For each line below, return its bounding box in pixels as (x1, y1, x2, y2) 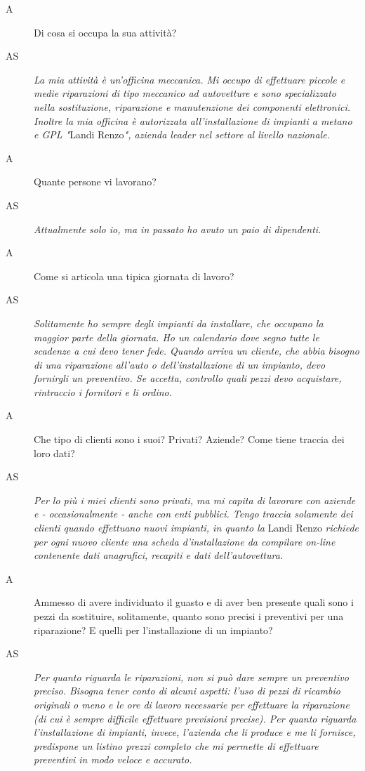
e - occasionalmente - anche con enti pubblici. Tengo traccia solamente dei (34, 506, 353, 521)
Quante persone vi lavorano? (34, 174, 157, 189)
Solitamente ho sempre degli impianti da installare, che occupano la (34, 315, 324, 330)
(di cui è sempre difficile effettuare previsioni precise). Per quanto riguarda (34, 711, 357, 725)
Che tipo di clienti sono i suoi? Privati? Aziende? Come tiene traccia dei (34, 432, 345, 447)
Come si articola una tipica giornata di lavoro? (34, 268, 234, 283)
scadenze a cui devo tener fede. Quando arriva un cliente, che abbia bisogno (34, 343, 359, 358)
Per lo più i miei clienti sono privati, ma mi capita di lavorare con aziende (34, 492, 356, 507)
